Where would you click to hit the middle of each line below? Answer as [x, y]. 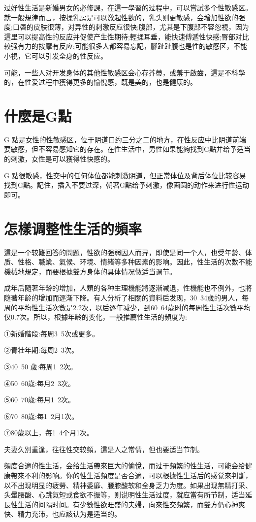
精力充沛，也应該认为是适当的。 [69, 514]
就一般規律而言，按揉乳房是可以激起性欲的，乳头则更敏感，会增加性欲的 [121, 17]
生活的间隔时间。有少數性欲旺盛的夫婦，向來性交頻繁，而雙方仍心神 [128, 504]
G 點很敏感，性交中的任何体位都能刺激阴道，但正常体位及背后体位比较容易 [125, 175]
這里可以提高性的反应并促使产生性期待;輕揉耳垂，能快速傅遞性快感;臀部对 [123, 36]
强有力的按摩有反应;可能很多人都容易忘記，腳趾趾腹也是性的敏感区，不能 [129, 46]
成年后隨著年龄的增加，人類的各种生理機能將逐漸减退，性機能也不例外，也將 [128, 288]
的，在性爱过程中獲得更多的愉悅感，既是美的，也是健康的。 [100, 82]
